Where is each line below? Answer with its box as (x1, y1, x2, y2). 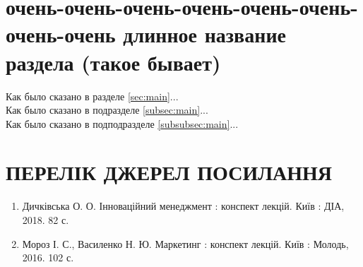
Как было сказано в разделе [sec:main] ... (6, 88, 179, 103)
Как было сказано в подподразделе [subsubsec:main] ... (6, 116, 239, 131)
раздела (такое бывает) (6, 47, 221, 76)
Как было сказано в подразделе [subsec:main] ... (6, 102, 208, 117)
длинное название (123, 20, 286, 49)
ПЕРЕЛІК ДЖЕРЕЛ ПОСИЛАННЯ (6, 158, 333, 186)
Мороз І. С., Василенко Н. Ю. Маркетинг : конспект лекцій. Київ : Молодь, (22, 236, 349, 251)
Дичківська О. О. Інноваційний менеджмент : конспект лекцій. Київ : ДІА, (22, 198, 345, 213)
